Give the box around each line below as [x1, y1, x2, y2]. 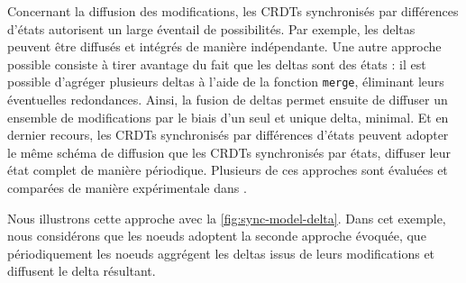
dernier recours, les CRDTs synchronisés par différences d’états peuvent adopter [7, 125, 449, 144]
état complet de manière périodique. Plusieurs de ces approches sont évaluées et [7, 160, 448, 179]
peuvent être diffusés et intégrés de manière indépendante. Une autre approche [7, 37, 442, 56]
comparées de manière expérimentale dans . [7, 178, 247, 196]
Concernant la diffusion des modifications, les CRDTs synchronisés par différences [7, 2, 459, 20]
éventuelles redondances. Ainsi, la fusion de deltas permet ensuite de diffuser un [7, 90, 448, 109]
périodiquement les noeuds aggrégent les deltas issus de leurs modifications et [7, 243, 435, 262]
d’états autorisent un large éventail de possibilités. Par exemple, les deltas [7, 19, 416, 38]
